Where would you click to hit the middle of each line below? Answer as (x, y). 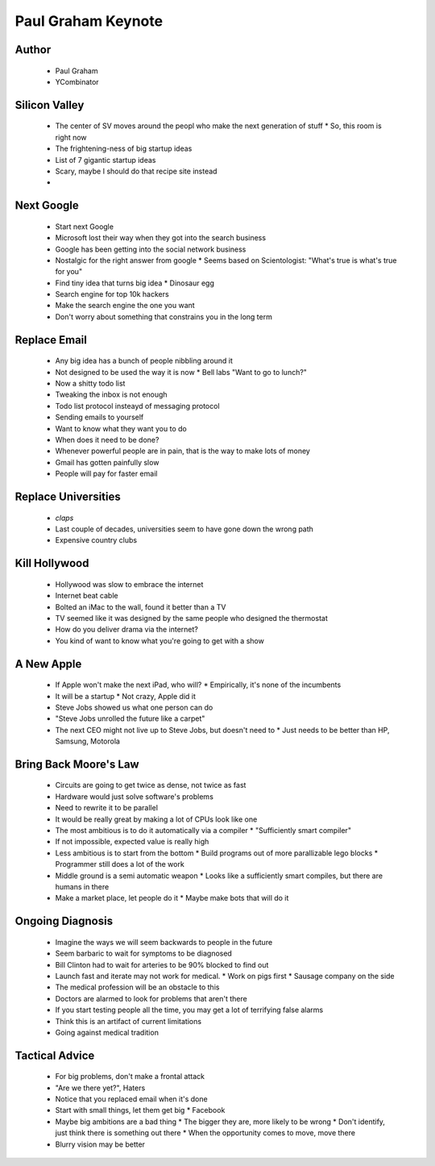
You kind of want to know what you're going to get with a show (160, 640)
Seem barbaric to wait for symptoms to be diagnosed (144, 954)
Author (33, 50)
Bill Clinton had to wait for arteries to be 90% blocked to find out (162, 964)
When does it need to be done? (107, 439)
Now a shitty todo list (90, 384)
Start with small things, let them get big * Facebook (140, 1110)
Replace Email (51, 340)
